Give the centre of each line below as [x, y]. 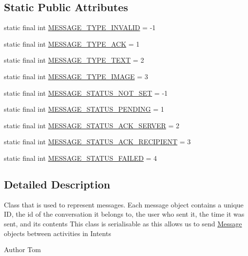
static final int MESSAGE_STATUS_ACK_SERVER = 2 [92, 125]
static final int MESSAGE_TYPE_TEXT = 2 [74, 60]
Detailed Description [57, 184]
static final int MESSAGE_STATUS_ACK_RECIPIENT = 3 [97, 142]
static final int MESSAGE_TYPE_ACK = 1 [72, 43]
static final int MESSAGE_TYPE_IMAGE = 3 [76, 76]
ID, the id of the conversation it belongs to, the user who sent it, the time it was [124, 214]
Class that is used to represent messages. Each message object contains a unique [124, 204]
